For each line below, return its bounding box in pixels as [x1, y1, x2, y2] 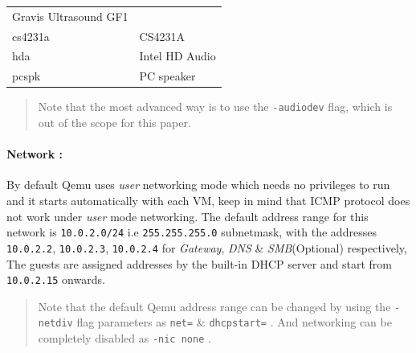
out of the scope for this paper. [38, 114, 191, 131]
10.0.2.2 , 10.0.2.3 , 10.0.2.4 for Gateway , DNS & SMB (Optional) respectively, [6, 239, 407, 256]
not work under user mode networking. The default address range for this [6, 207, 369, 224]
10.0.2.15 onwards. [6, 271, 105, 288]
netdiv [38, 318, 73, 330]
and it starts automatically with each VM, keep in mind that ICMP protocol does [6, 192, 410, 209]
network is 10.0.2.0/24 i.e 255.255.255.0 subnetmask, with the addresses [6, 224, 377, 240]
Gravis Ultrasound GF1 [12, 7, 128, 24]
